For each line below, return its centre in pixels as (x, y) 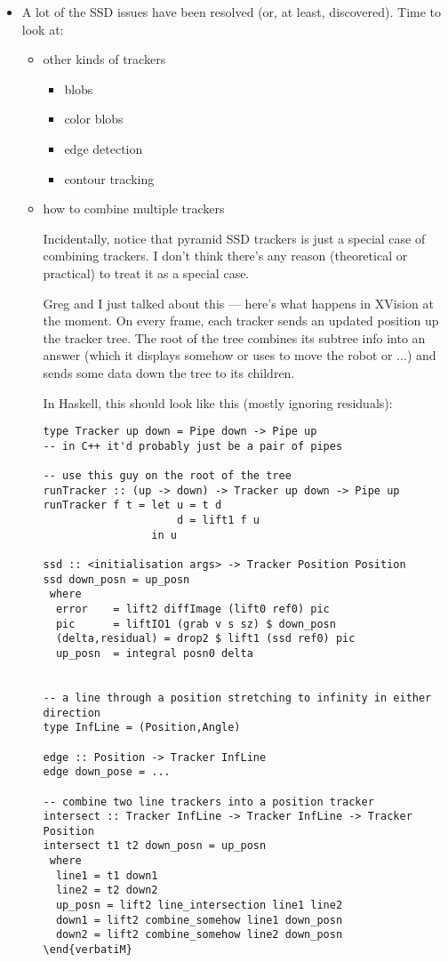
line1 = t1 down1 (107, 875)
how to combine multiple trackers (134, 208)
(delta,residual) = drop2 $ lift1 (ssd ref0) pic (205, 639)
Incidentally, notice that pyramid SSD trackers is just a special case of (234, 238)
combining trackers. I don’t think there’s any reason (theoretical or (225, 256)
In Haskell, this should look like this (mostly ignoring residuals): (218, 402)
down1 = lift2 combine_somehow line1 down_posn (199, 920)
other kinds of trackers (104, 59)
